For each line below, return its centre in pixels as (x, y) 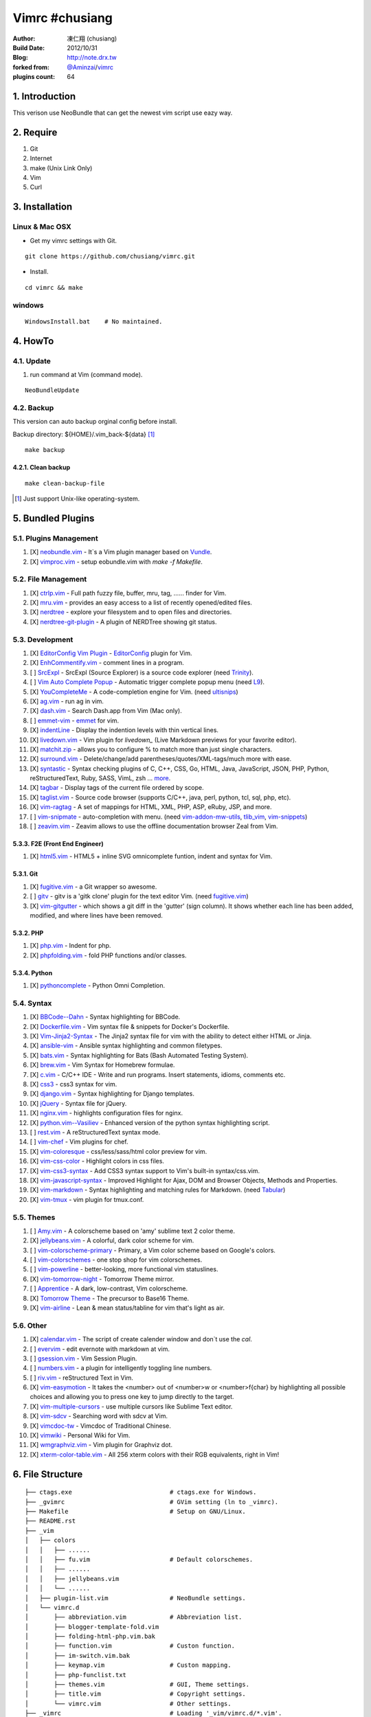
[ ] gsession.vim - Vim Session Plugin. (83, 1358)
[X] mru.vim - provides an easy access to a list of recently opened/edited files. (141, 603)
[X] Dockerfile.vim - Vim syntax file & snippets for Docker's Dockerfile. (130, 1026)
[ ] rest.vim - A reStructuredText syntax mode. (95, 1132)
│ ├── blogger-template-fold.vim (92, 1627)
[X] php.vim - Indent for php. (70, 946)
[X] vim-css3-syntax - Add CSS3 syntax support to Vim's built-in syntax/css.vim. (145, 1170)
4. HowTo (33, 341)
